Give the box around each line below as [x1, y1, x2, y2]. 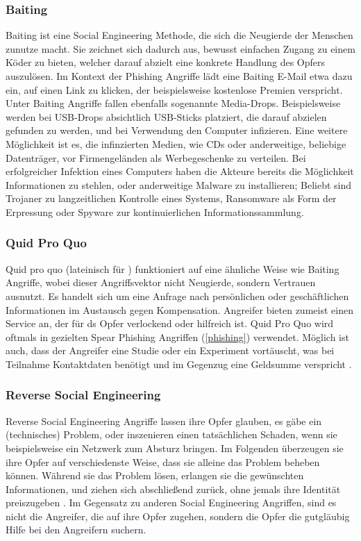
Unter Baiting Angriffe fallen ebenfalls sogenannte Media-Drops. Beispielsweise [6, 96, 341, 110]
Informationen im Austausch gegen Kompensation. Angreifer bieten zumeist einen [6, 302, 353, 317]
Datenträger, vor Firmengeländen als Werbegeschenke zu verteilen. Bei [6, 150, 306, 165]
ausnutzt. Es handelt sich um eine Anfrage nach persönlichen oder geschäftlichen [6, 288, 349, 303]
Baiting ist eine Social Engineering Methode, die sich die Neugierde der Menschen [6, 28, 353, 42]
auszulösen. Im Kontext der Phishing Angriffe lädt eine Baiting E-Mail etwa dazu [6, 69, 353, 83]
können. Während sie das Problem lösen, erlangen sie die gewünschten [6, 468, 304, 483]
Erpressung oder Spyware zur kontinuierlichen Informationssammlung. [6, 204, 304, 219]
